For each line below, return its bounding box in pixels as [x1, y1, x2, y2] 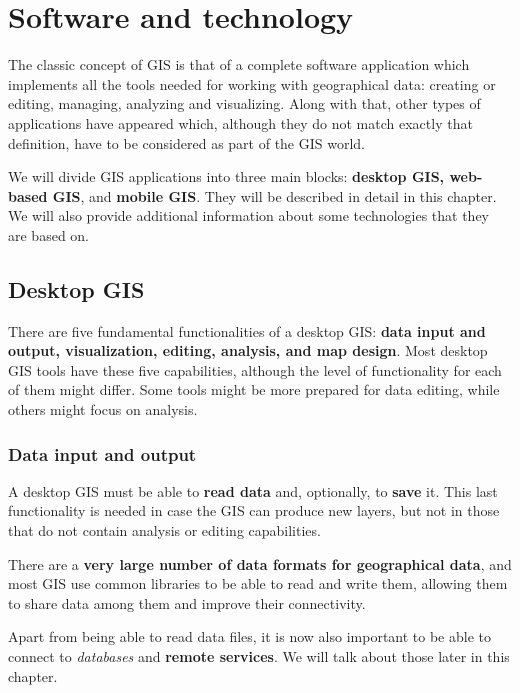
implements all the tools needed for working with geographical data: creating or [8, 73, 496, 94]
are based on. [8, 224, 90, 245]
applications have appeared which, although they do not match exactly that [8, 112, 473, 133]
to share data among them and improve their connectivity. [8, 592, 366, 613]
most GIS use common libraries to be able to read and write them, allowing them [8, 573, 508, 594]
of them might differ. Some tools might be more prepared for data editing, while [8, 379, 500, 400]
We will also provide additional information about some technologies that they [8, 205, 490, 226]
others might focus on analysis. [8, 399, 198, 420]
